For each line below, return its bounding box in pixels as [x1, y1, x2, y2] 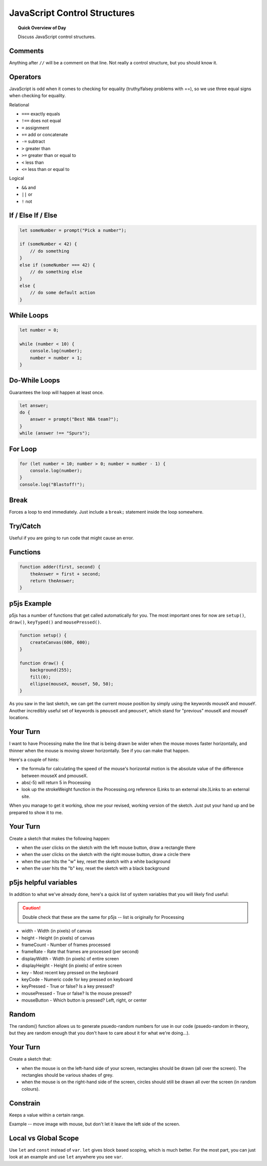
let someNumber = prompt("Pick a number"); [19, 227, 127, 233]
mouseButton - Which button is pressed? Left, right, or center [21, 997, 147, 1003]
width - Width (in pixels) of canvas [21, 928, 92, 934]
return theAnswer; [30, 578, 75, 584]
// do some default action [30, 290, 96, 296]
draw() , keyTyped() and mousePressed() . [9, 619, 101, 625]
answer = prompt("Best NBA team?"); [30, 417, 119, 422]
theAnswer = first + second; [30, 571, 101, 577]
